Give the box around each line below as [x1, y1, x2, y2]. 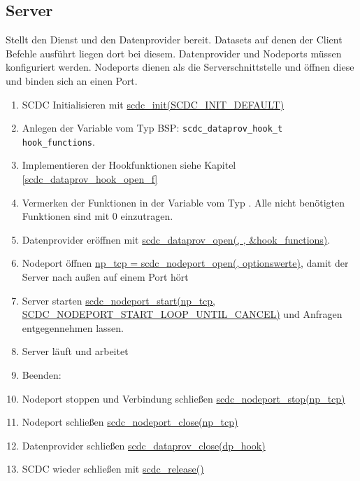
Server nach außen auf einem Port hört [22, 270, 189, 284]
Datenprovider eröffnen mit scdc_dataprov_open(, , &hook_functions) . [22, 232, 331, 246]
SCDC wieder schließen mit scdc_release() [22, 461, 204, 476]
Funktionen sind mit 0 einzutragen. [22, 209, 173, 223]
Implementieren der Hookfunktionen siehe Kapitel [22, 158, 236, 172]
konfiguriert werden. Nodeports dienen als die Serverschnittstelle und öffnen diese [6, 60, 354, 74]
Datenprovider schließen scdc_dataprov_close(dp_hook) [22, 438, 266, 452]
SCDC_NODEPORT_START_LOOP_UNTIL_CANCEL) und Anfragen [22, 307, 343, 321]
